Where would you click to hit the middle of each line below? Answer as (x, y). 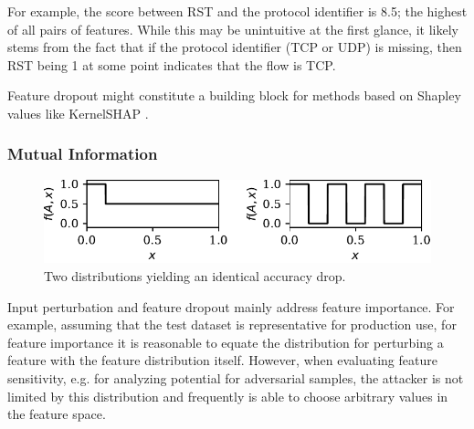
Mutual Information (83, 154)
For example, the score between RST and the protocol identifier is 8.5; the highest (237, 11)
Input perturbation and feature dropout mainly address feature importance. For (231, 306)
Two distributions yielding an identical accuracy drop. (195, 276)
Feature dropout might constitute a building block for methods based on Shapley (234, 95)
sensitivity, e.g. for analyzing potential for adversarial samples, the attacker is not (236, 377)
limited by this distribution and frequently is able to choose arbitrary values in (228, 396)
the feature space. (57, 414)
